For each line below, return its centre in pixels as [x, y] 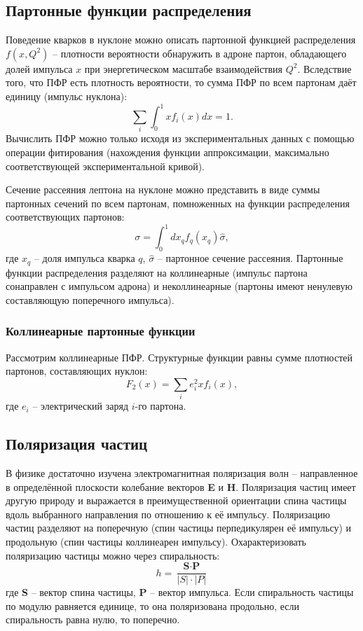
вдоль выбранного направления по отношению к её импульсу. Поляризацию [168, 514]
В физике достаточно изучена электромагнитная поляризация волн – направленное [182, 473]
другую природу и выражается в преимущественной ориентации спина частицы [176, 500]
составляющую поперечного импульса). [90, 299]
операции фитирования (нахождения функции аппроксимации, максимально [167, 152]
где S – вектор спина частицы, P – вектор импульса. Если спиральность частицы [180, 592]
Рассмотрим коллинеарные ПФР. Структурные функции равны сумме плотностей [179, 357]
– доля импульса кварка [84, 258]
